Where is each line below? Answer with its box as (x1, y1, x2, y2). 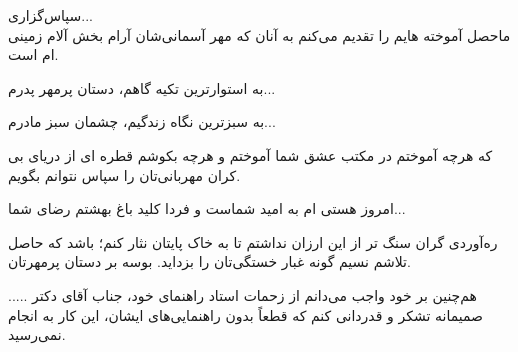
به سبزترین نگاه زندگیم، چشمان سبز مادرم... (8, 111, 276, 132)
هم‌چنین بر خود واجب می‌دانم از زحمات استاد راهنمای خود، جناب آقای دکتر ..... (8, 284, 477, 305)
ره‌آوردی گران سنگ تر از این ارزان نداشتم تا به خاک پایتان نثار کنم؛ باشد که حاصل (8, 231, 498, 252)
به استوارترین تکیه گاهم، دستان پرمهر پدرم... (8, 77, 276, 98)
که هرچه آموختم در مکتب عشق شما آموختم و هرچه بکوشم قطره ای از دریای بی (8, 144, 493, 165)
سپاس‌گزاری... (8, 5, 93, 25)
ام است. (8, 44, 59, 65)
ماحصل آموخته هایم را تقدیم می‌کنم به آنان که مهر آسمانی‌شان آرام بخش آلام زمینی (8, 24, 511, 45)
